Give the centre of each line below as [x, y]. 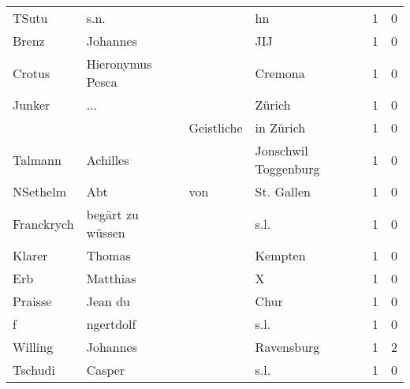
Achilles [108, 159]
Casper [106, 370]
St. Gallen [283, 191]
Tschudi [34, 370]
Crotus [32, 73]
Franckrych [43, 223]
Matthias [111, 278]
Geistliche [216, 127]
